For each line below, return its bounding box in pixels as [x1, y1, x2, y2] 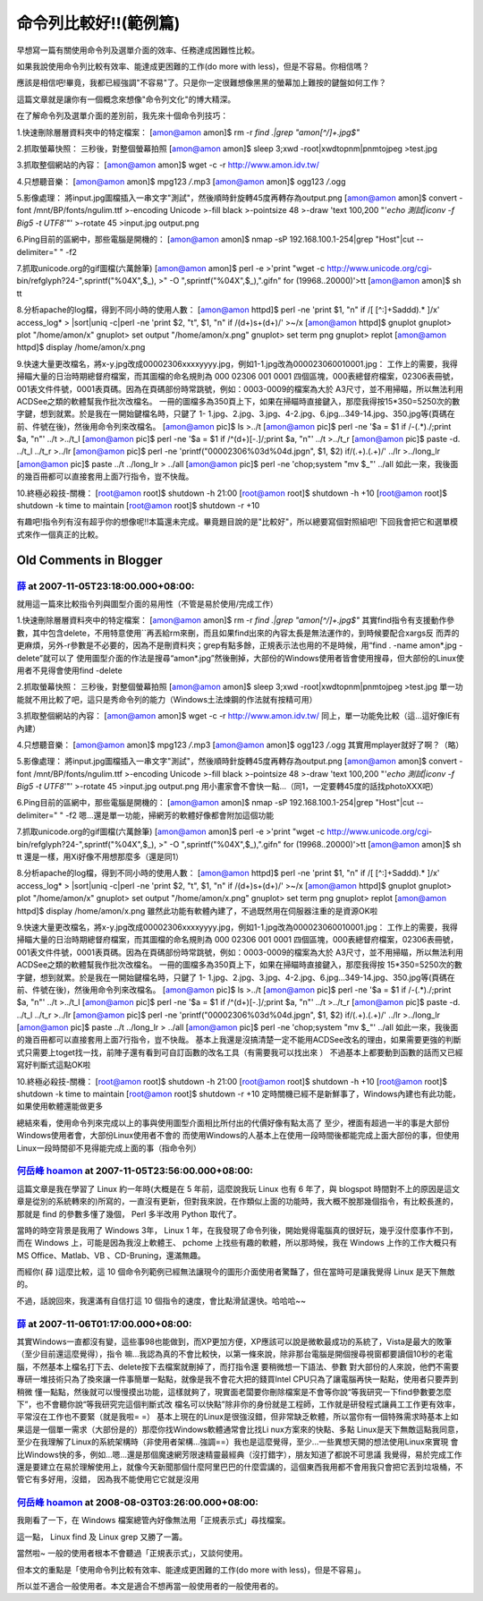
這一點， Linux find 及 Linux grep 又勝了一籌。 [16, 1531, 188, 1542]
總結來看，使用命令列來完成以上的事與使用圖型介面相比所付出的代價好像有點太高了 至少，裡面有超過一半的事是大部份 [16, 1117, 450, 1128]
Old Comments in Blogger [16, 552, 163, 567]
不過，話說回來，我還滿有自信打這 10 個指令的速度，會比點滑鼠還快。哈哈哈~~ [16, 1295, 306, 1306]
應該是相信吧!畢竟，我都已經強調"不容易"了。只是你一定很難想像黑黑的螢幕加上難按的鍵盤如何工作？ [16, 77, 387, 89]
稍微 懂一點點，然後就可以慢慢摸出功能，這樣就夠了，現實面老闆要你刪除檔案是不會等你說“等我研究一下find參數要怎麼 [16, 1386, 452, 1397]
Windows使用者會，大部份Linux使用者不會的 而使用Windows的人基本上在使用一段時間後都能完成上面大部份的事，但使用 [16, 1130, 460, 1141]
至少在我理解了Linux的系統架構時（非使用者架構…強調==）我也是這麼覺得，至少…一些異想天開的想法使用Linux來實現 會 [16, 1436, 459, 1447]
